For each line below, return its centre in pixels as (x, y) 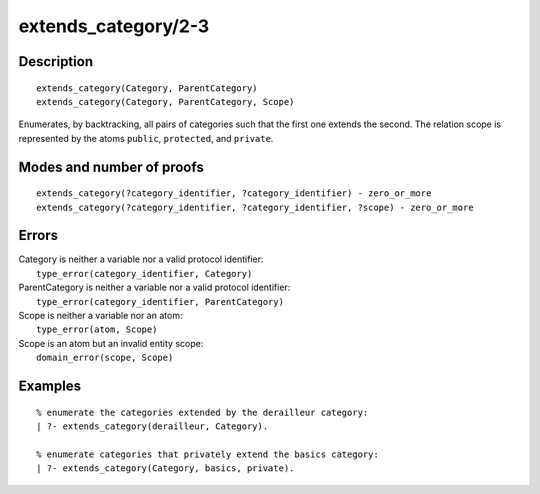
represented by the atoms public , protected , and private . (146, 138)
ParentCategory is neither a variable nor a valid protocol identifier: (154, 287)
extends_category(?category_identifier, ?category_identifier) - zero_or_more (234, 193)
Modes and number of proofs (111, 166)
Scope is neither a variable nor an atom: (100, 315)
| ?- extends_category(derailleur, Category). (152, 426)
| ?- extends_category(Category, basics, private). (165, 468)
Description (56, 61)
